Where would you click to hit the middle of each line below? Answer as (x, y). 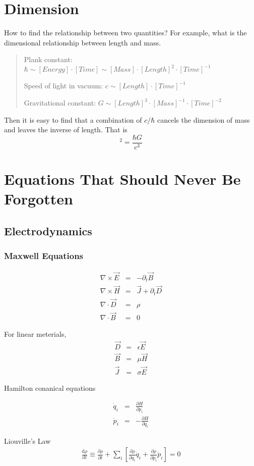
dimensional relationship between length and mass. (83, 42)
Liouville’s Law (27, 441)
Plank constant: (48, 59)
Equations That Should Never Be (122, 179)
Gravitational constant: (60, 102)
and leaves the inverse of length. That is (66, 130)
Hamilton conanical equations (50, 387)
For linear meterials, (35, 334)
